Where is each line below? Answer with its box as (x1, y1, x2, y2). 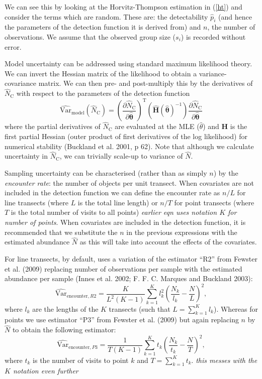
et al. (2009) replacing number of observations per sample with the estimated (5, 263, 242, 274)
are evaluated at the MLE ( (115, 121, 200, 132)
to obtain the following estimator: (12, 324, 116, 335)
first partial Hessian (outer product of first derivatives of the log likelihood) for (5, 131, 247, 142)
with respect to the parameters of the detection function (16, 88, 190, 98)
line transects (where (5, 197, 68, 207)
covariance (5, 78, 37, 88)
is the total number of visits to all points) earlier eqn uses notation (11, 207, 217, 217)
